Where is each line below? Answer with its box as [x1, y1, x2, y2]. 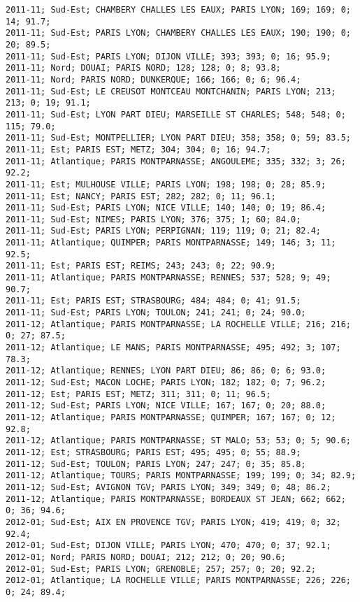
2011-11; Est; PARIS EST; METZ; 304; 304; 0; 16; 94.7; [6, 144, 271, 155]
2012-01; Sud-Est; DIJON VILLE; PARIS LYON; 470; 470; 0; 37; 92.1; [6, 540, 331, 551]
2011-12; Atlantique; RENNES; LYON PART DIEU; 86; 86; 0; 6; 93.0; [6, 366, 326, 376]
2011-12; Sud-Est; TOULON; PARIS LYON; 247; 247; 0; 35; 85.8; [6, 459, 306, 469]
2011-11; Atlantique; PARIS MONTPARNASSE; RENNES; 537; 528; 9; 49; [6, 273, 331, 283]
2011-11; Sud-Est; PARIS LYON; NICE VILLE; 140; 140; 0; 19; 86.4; [6, 203, 326, 213]
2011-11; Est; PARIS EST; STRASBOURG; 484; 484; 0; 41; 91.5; [6, 296, 301, 306]
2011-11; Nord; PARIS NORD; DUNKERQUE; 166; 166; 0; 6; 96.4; [6, 74, 301, 85]
